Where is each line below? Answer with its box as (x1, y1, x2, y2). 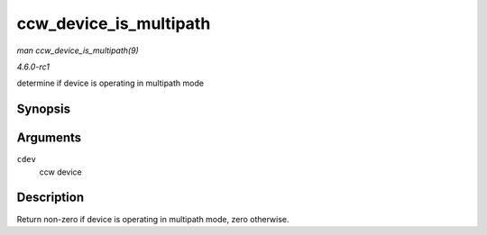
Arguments (16, 131, 82, 146)
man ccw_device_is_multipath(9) (16, 45, 139, 56)
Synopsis (16, 102, 71, 117)
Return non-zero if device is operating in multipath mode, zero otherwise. (16, 213, 289, 224)
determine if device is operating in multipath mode (16, 77, 205, 89)
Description (16, 190, 85, 205)
